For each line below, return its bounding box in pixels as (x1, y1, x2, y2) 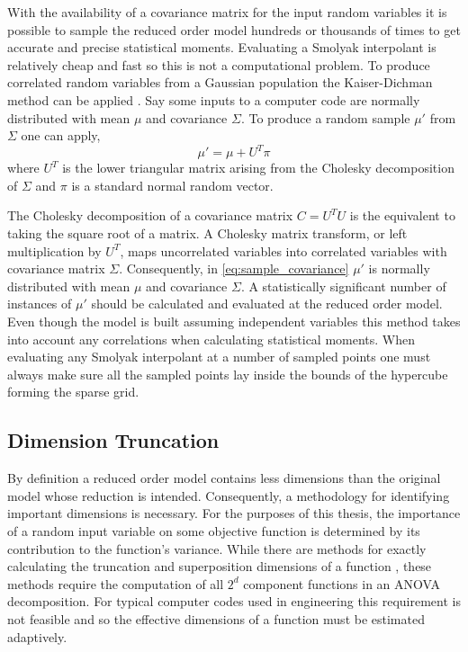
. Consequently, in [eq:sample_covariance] (119, 259, 349, 278)
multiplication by (7, 241, 102, 260)
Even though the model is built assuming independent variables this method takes (7, 312, 461, 330)
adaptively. (7, 627, 67, 646)
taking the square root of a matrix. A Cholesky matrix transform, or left (7, 224, 408, 243)
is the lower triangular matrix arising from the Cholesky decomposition (62, 158, 454, 177)
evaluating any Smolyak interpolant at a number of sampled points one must (7, 347, 431, 366)
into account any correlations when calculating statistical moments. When (7, 329, 416, 348)
